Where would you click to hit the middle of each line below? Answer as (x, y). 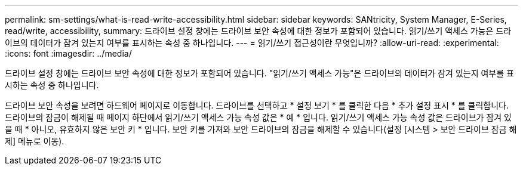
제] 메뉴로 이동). (35, 141)
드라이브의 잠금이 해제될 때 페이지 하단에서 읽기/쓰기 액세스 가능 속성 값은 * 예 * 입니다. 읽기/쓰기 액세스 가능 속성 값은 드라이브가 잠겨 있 (258, 117)
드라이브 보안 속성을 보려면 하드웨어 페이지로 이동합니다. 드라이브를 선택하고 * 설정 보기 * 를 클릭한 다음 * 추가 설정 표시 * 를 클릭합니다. (257, 105)
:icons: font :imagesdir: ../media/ (68, 53)
